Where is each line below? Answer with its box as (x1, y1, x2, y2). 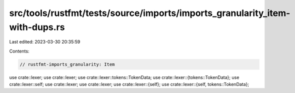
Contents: (9, 48, 29, 54)
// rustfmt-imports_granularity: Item (19, 61, 115, 67)
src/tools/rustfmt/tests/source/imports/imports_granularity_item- (9, 7, 290, 18)
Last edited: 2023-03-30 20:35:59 (9, 39, 80, 45)
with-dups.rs (9, 21, 65, 32)
